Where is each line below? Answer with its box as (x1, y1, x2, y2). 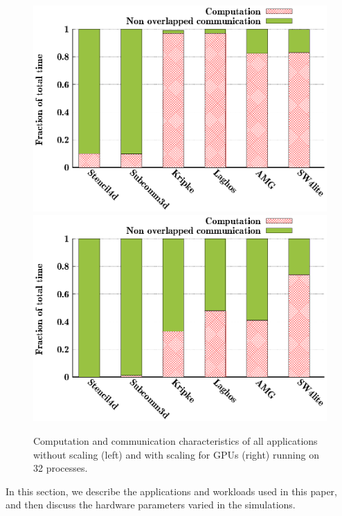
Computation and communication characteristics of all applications (33, 434, 318, 448)
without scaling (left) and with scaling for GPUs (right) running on (33, 447, 319, 461)
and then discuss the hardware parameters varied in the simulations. (6, 497, 296, 512)
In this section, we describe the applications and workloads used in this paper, (6, 483, 337, 498)
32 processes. (33, 461, 88, 475)
